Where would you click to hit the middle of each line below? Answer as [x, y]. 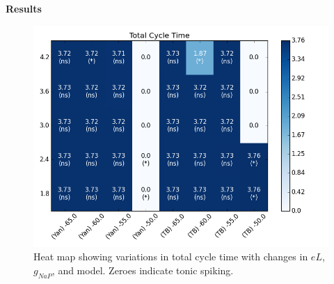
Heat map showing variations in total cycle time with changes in [171, 257]
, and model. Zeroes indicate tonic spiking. [143, 270]
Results [24, 8]
